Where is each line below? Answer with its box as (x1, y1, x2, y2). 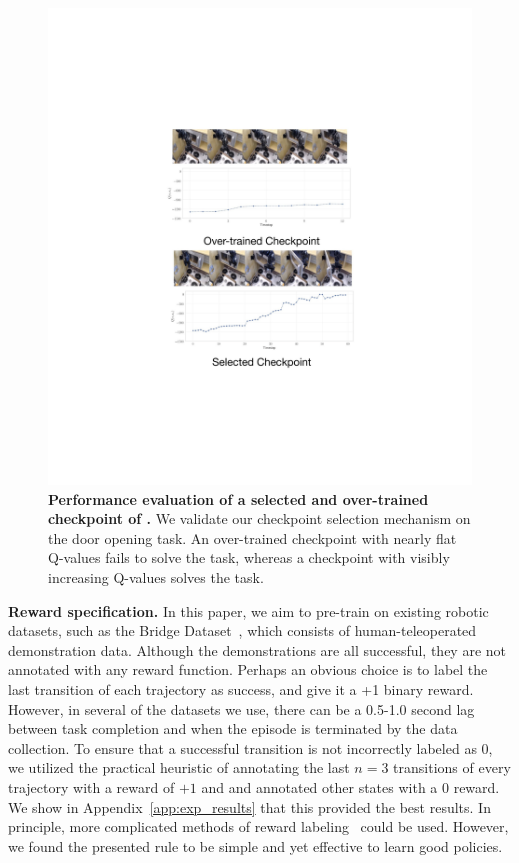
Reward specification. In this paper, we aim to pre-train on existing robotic (8, 600, 489, 621)
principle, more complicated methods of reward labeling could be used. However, (8, 816, 509, 837)
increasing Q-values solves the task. (48, 567, 264, 588)
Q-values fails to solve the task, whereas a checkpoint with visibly (48, 547, 450, 568)
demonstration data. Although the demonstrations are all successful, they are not (8, 639, 507, 660)
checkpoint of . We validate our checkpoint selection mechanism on (48, 508, 471, 529)
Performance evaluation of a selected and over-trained (48, 488, 429, 509)
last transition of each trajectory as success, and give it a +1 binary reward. (8, 679, 474, 700)
